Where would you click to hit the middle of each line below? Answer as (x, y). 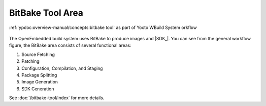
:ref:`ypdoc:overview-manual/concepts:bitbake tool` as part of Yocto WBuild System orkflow (103, 27)
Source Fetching (38, 54)
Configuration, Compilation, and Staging (62, 68)
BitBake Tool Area (46, 13)
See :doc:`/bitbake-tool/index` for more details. (57, 98)
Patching (30, 61)
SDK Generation (38, 89)
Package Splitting (39, 75)
